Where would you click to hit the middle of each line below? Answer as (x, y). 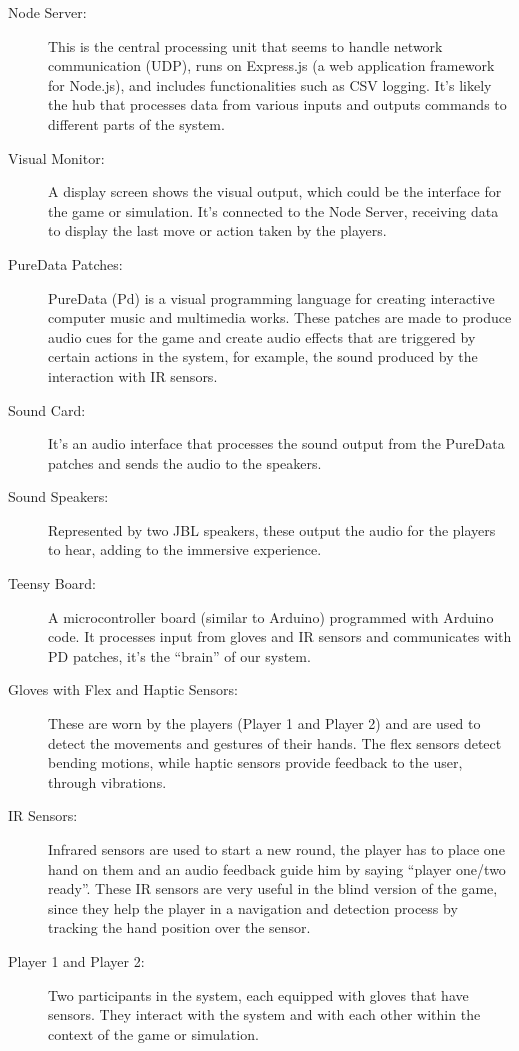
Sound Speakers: (58, 496)
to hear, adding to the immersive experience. (185, 549)
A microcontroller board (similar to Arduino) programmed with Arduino (271, 616)
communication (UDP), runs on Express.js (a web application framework (271, 65)
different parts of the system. (136, 123)
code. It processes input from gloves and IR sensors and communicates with (280, 636)
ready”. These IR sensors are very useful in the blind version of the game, (273, 888)
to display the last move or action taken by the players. (217, 230)
